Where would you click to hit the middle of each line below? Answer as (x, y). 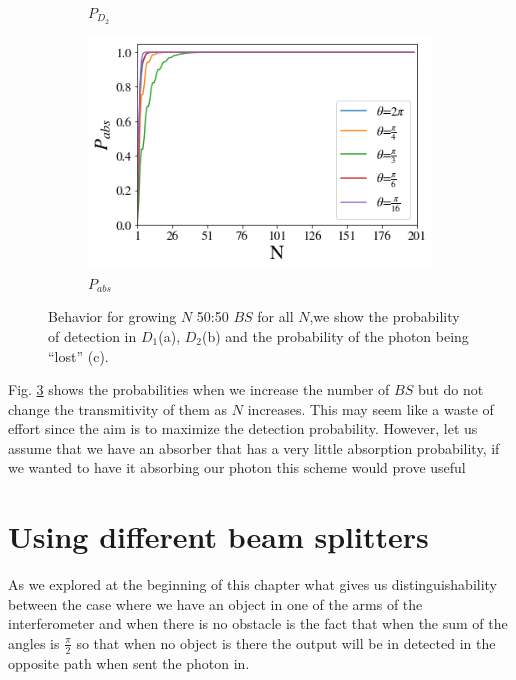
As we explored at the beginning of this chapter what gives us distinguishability (253, 584)
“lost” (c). (78, 355)
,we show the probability (384, 316)
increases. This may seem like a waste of (370, 408)
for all (275, 316)
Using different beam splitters (218, 536)
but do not (450, 389)
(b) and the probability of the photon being (335, 335)
